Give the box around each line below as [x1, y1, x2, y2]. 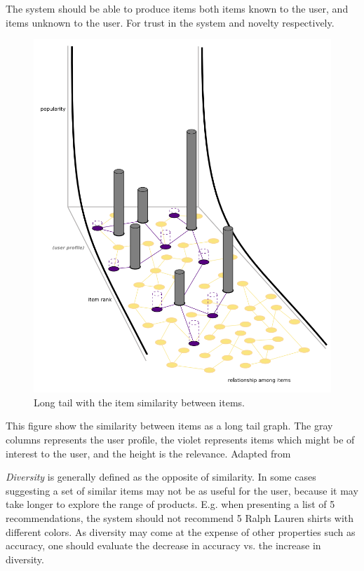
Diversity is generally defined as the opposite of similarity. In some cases [6, 469, 316, 484]
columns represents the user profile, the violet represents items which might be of [6, 432, 355, 447]
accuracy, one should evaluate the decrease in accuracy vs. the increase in [6, 538, 321, 553]
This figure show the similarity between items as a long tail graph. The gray [6, 418, 333, 433]
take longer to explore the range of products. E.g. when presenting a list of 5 [6, 497, 335, 511]
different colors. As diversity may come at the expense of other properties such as [6, 524, 356, 539]
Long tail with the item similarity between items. [34, 394, 245, 409]
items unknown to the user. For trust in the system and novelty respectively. [6, 15, 335, 29]
